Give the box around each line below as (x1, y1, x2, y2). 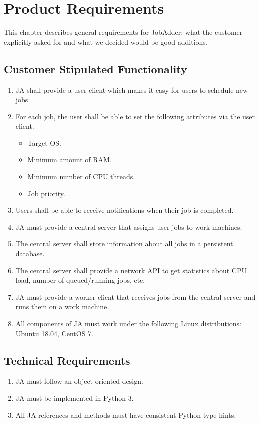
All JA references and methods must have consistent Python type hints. (15, 409, 236, 420)
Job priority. (27, 188, 65, 198)
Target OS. (27, 137, 61, 148)
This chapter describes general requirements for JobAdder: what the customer (4, 27, 243, 37)
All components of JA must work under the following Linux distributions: (15, 318, 241, 329)
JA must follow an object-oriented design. (15, 376, 143, 386)
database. (15, 248, 45, 259)
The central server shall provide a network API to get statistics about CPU (15, 265, 247, 275)
